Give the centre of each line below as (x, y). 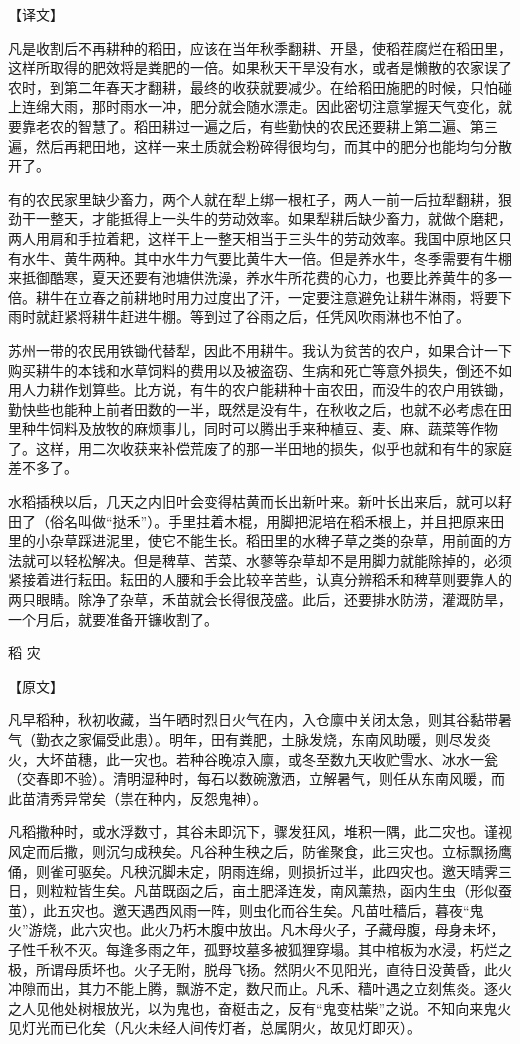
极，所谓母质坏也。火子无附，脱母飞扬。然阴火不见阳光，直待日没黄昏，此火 (260, 968)
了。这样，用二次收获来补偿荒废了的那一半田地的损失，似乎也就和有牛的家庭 (260, 447)
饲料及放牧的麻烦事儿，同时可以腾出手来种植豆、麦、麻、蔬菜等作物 (273, 428)
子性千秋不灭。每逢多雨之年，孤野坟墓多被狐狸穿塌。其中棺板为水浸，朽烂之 (260, 948)
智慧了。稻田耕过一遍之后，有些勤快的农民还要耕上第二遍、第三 (287, 125)
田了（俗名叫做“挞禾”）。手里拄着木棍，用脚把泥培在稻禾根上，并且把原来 (249, 520)
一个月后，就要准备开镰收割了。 (113, 618)
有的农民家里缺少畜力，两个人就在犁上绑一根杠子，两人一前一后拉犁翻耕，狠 (260, 198)
